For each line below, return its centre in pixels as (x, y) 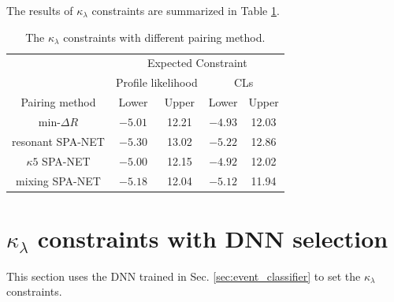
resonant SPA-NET (58, 141)
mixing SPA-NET (58, 180)
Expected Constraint (197, 63)
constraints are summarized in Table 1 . (186, 10)
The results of (40, 10)
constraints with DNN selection (213, 238)
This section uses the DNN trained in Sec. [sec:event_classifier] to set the (184, 276)
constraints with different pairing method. (164, 37)
